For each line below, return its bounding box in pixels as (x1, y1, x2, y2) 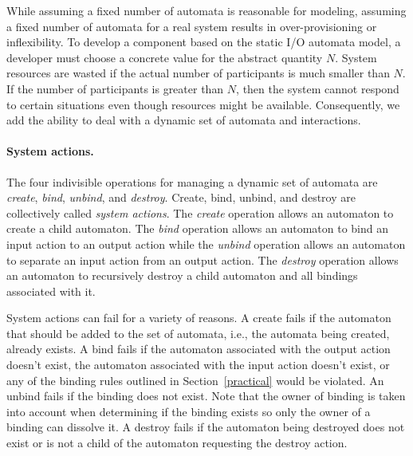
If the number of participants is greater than (6, 80, 224, 96)
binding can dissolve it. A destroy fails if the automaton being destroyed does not (6, 419, 405, 435)
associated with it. (6, 282, 96, 299)
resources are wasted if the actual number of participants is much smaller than (6, 65, 390, 81)
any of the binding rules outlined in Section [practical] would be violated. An (6, 371, 384, 388)
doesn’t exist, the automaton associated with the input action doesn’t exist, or (6, 356, 390, 373)
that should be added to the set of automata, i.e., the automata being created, (6, 324, 390, 341)
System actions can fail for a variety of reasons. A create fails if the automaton (6, 309, 391, 326)
